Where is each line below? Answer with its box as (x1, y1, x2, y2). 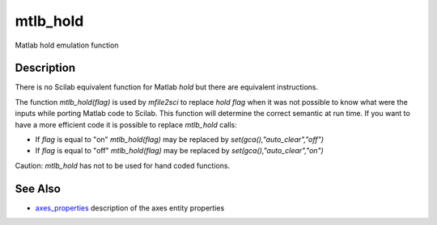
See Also (15, 181, 61, 195)
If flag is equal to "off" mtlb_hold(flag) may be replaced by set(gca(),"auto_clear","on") (35, 146, 324, 156)
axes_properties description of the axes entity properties (35, 202, 225, 213)
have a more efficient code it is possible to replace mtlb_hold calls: (15, 119, 238, 129)
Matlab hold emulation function (15, 40, 119, 50)
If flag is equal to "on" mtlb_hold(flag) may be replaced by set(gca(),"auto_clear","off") (35, 135, 324, 144)
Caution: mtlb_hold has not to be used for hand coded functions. (15, 160, 231, 170)
